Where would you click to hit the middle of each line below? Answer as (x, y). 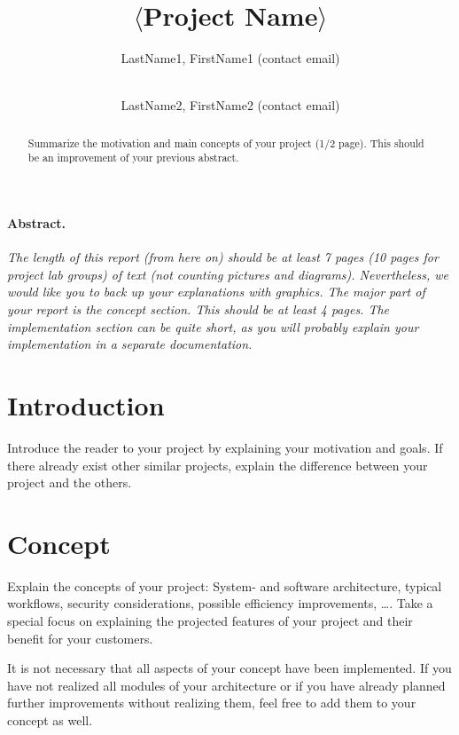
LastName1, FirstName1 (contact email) (230, 58)
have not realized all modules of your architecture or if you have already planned (226, 685)
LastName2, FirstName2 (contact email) (230, 105)
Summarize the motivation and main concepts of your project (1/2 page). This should (226, 142)
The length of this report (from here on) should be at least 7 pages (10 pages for (223, 257)
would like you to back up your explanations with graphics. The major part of (216, 292)
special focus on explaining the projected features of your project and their (210, 620)
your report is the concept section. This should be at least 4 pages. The (198, 309)
